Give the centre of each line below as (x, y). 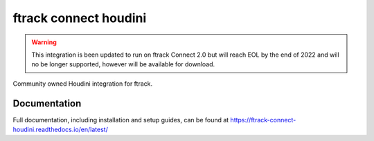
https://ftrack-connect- (263, 120)
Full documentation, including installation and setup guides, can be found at (121, 120)
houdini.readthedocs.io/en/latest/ (61, 130)
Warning (44, 42)
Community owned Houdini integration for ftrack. (82, 84)
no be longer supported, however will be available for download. (123, 64)
